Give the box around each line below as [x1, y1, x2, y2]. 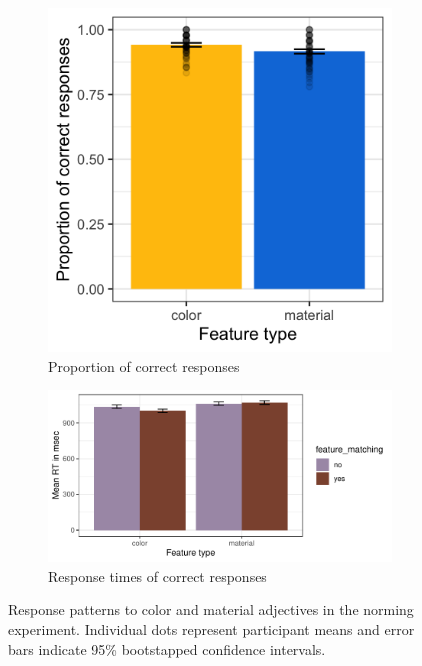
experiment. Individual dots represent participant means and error [8, 618, 415, 639]
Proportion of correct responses [48, 355, 240, 376]
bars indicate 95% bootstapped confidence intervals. [8, 638, 326, 659]
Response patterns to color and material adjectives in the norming [8, 599, 414, 620]
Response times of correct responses [48, 565, 267, 586]
